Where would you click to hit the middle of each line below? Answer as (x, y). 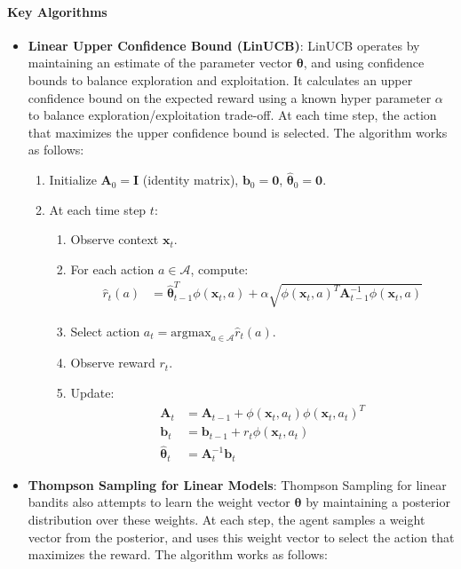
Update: (92, 392)
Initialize (73, 180)
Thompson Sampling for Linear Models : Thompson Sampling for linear (237, 484)
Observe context (115, 239)
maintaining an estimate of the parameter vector (160, 63)
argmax (191, 332)
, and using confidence (364, 63)
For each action (112, 269)
